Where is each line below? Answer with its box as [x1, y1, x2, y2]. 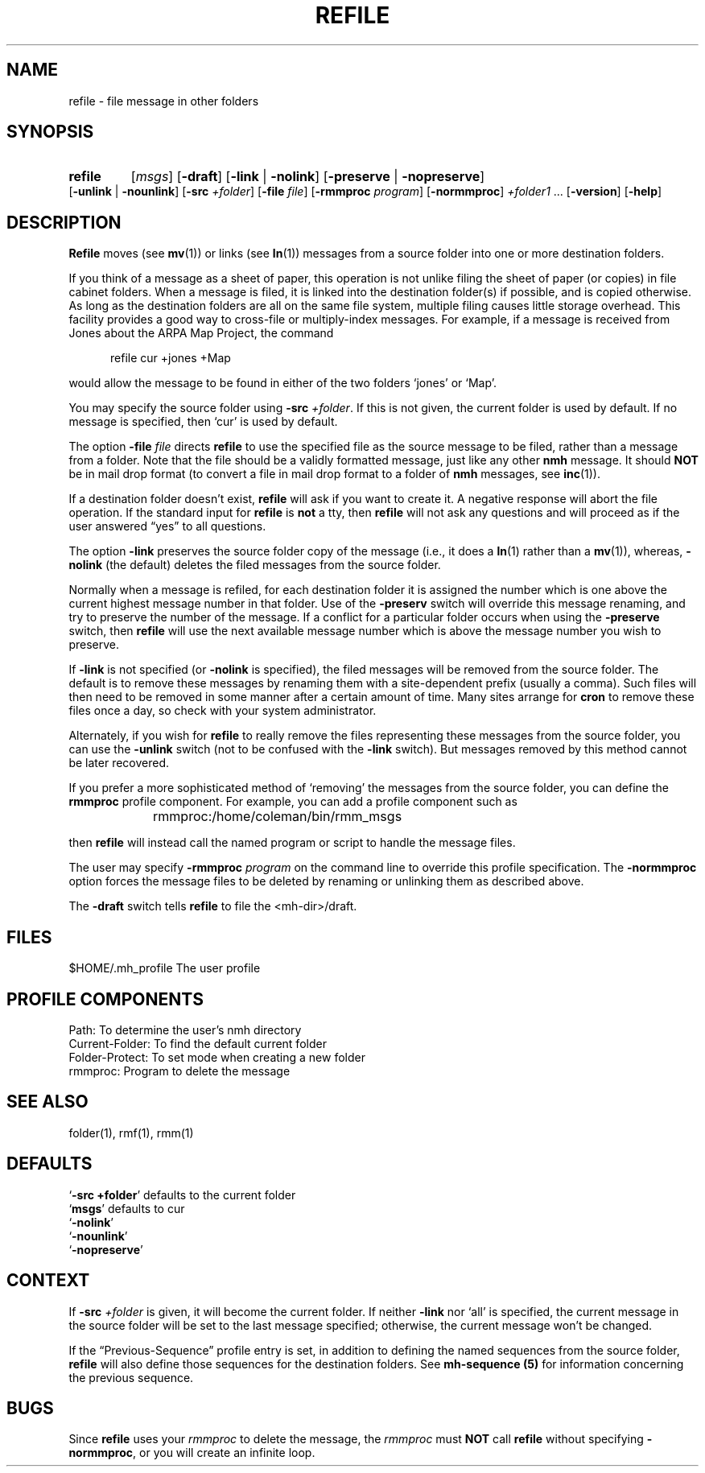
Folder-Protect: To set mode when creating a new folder [68, 1050, 365, 1064]
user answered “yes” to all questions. [68, 519, 266, 534]
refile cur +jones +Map [110, 351, 231, 365]
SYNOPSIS [6, 122, 94, 142]
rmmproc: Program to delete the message [68, 1063, 291, 1078]
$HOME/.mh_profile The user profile [68, 961, 261, 976]
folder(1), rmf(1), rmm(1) [68, 1125, 194, 1140]
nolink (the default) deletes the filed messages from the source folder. [68, 558, 441, 572]
